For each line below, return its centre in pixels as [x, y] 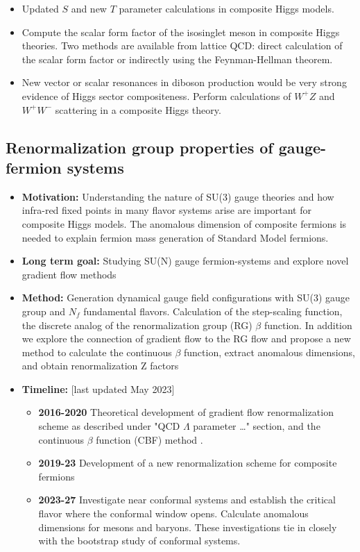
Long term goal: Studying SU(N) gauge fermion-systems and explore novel [185, 261]
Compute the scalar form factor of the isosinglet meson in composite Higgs [181, 32]
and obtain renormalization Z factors [100, 366]
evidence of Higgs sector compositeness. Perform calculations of [156, 95]
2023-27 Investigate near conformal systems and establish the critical [187, 500]
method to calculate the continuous [97, 352]
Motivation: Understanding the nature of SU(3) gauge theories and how [178, 196]
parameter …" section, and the [257, 426]
